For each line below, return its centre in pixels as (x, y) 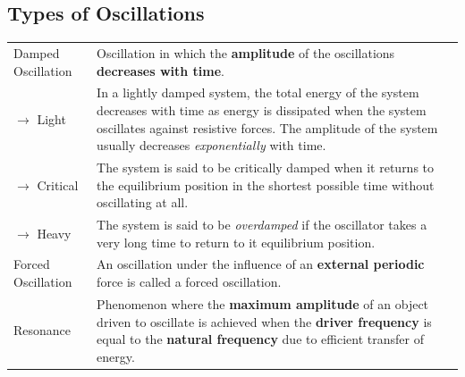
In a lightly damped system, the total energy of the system (258, 92)
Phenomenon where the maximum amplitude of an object (263, 303)
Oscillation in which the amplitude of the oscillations (246, 52)
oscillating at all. (143, 202)
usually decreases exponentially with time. (211, 145)
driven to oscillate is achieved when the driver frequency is (264, 321)
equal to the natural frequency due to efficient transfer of (260, 339)
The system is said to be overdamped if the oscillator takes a (262, 225)
